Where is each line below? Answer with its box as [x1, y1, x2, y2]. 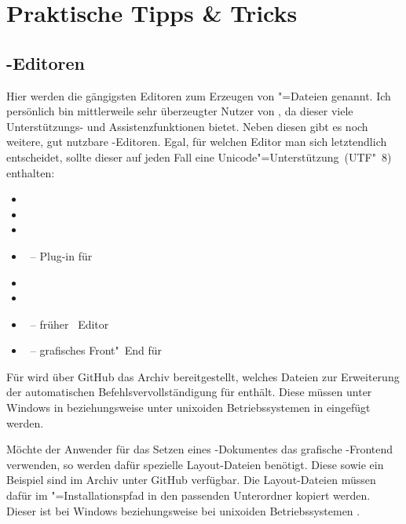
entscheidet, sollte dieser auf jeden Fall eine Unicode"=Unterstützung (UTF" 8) [6, 148, 392, 165]
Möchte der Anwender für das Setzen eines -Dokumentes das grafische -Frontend [6, 441, 393, 457]
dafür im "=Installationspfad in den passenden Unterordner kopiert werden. [6, 487, 371, 504]
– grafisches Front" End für [30, 342, 163, 358]
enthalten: [6, 164, 55, 180]
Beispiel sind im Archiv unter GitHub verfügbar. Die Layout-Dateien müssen [6, 471, 376, 488]
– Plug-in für [30, 247, 93, 264]
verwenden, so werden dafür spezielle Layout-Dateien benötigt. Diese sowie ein [6, 456, 384, 472]
